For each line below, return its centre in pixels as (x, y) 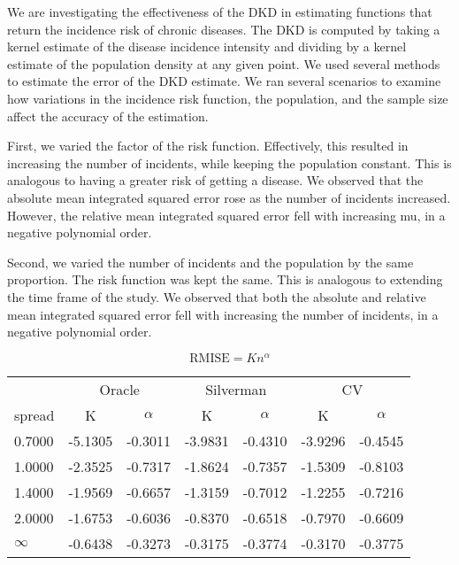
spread (34, 414)
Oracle (119, 389)
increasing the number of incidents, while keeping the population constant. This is (229, 163)
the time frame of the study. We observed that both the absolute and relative (217, 296)
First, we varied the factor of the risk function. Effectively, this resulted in (208, 146)
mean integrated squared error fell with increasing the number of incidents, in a (223, 314)
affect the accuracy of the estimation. (108, 116)
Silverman (236, 389)
